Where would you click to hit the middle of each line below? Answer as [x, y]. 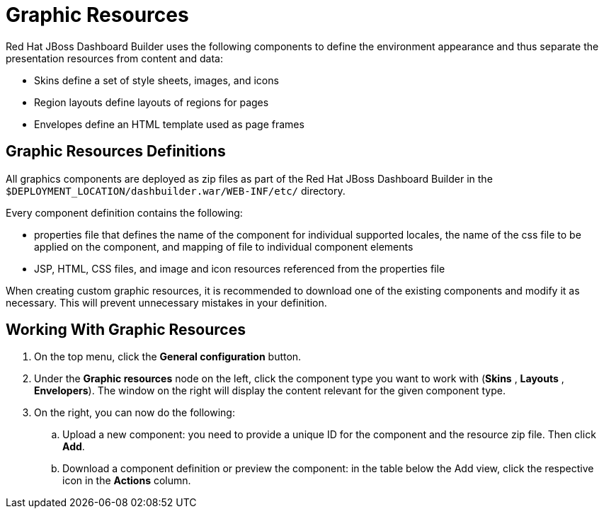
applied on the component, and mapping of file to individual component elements [224, 246]
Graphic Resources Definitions [116, 152]
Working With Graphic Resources [126, 330]
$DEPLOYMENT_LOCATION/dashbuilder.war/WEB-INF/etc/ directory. [176, 190]
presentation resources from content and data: [114, 58]
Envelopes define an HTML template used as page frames [169, 124]
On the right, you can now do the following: [135, 413]
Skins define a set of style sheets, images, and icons [156, 80]
